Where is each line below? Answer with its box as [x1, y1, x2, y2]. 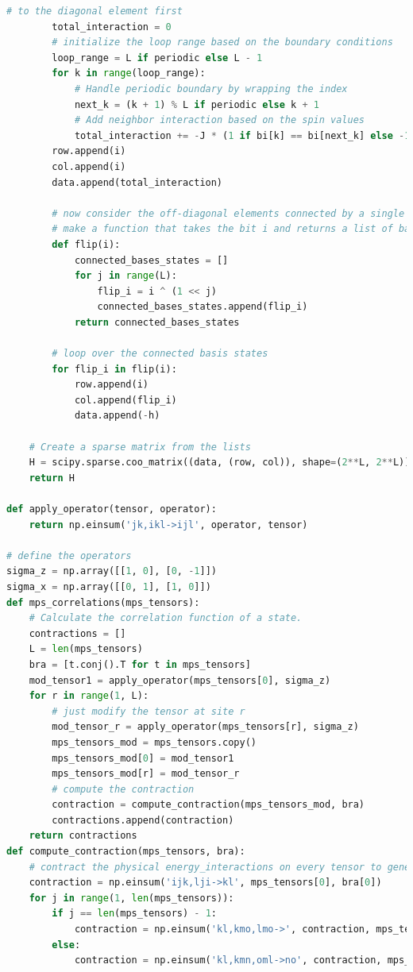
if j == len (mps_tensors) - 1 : [52, 908, 217, 920]
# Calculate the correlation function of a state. [29, 612, 303, 624]
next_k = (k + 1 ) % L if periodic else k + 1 [74, 98, 319, 110]
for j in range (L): [74, 270, 177, 282]
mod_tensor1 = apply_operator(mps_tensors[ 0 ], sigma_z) [29, 674, 331, 686]
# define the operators [6, 550, 132, 561]
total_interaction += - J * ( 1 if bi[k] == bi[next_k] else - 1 [74, 129, 411, 141]
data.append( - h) [74, 410, 160, 422]
